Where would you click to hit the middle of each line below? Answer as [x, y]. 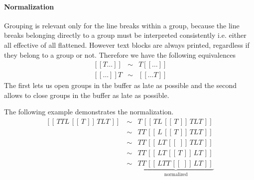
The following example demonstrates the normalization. [89, 112]
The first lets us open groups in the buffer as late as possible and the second [121, 85]
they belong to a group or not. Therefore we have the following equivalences [120, 54]
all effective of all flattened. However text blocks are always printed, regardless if [127, 45]
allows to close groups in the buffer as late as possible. [87, 95]
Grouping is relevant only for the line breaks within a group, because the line [122, 25]
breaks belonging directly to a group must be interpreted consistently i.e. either [125, 35]
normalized [176, 175]
